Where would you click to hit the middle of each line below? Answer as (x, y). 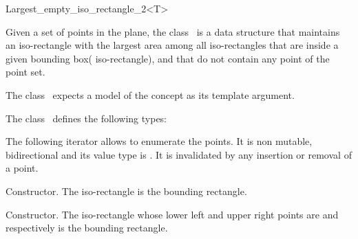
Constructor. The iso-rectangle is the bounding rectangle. (126, 191)
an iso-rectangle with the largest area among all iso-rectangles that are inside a (172, 45)
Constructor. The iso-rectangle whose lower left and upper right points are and (172, 214)
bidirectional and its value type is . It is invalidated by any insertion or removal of (179, 154)
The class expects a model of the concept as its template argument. (150, 94)
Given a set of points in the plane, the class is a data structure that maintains (173, 31)
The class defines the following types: (86, 118)
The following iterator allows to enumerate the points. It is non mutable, (159, 141)
